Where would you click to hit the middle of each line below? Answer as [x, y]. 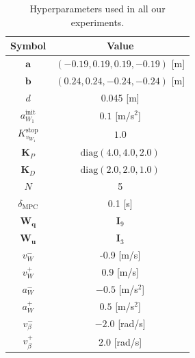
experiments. [97, 22]
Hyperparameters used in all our [97, 8]
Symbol [28, 46]
